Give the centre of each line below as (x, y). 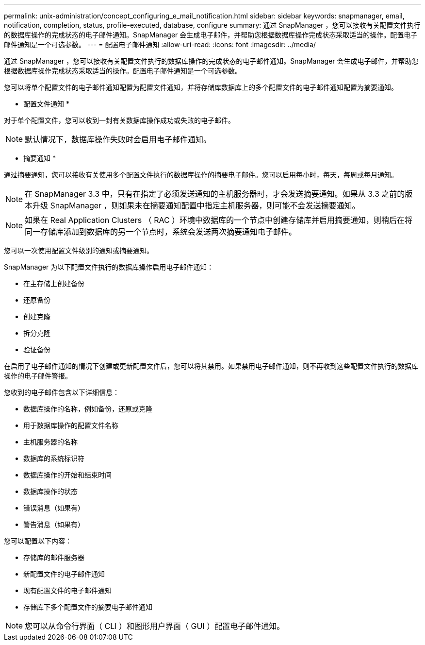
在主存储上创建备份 (54, 283)
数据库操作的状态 (50, 491)
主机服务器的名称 (50, 442)
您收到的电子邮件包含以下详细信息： (62, 392)
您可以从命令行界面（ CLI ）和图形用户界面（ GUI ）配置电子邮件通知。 (155, 626)
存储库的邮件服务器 (54, 557)
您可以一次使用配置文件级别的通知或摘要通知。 (79, 250)
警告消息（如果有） (54, 524)
